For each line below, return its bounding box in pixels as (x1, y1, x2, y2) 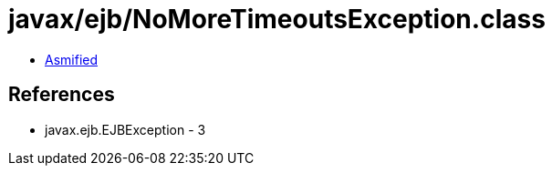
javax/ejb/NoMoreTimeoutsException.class (8, 4, 546, 35)
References (8, 83, 115, 107)
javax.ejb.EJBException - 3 (45, 121, 206, 137)
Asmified (45, 51, 99, 67)
